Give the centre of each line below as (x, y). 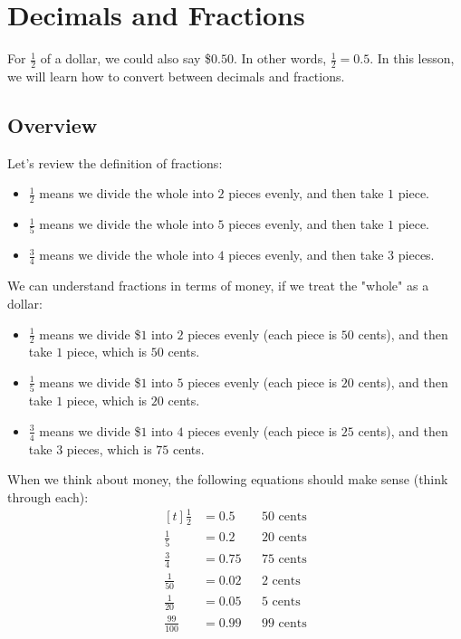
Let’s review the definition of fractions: (115, 162)
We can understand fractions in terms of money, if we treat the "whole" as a (218, 286)
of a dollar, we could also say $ (126, 58)
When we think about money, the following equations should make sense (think (228, 479)
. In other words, (280, 58)
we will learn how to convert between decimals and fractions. (176, 76)
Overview (53, 124)
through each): (48, 496)
